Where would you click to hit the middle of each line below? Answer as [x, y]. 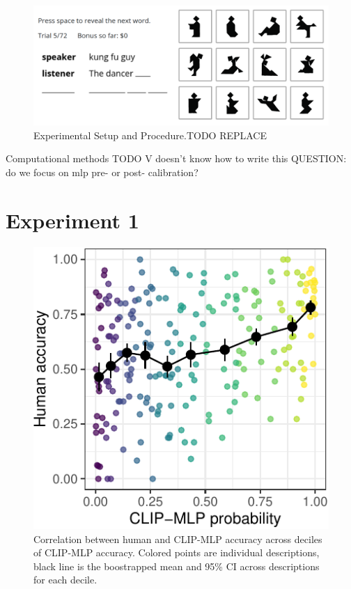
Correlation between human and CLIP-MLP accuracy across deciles [178, 539]
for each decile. [65, 580]
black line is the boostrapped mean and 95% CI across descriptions [177, 566]
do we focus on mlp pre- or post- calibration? [102, 172]
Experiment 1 [72, 220]
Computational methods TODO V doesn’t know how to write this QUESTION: [176, 158]
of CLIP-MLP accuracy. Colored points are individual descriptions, [177, 552]
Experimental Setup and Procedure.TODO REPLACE [150, 135]
